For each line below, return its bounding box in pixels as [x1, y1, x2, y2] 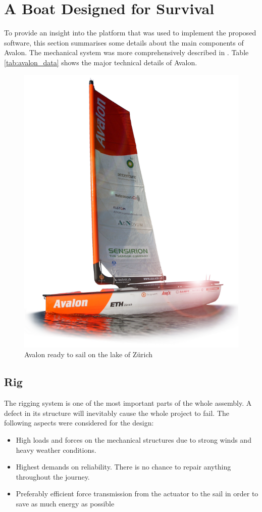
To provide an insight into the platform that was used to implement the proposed [4, 27, 256, 38]
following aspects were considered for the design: [4, 417, 154, 428]
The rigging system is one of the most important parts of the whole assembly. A [4, 398, 252, 408]
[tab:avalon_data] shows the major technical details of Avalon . [4, 57, 197, 67]
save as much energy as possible [16, 498, 115, 508]
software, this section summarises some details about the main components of [4, 37, 244, 48]
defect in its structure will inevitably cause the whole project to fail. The [4, 407, 230, 418]
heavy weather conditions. [16, 444, 96, 455]
